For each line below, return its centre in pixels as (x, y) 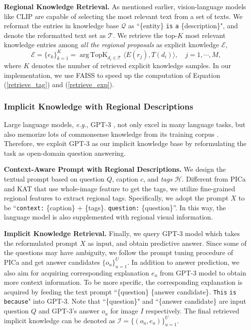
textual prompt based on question (54, 178)
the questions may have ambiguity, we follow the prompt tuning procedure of (119, 252)
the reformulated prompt (41, 243)
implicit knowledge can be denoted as (60, 320)
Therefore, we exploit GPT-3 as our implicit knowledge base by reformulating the (125, 143)
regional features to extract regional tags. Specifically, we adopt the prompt (116, 198)
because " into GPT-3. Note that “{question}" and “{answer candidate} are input (125, 301)
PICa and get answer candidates (52, 262)
